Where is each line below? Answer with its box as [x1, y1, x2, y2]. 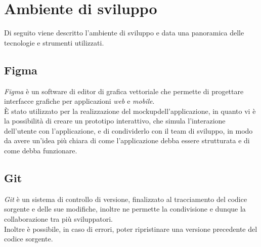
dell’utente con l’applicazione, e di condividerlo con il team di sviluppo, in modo [4, 125, 253, 136]
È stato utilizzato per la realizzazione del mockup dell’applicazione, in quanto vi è [4, 105, 256, 116]
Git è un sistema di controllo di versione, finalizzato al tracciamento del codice [4, 193, 247, 204]
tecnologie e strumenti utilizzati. [4, 37, 104, 48]
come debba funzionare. [4, 145, 77, 156]
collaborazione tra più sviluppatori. [4, 214, 113, 224]
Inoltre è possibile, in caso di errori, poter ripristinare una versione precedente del [4, 223, 257, 234]
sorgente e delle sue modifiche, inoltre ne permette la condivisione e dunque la [4, 203, 246, 214]
